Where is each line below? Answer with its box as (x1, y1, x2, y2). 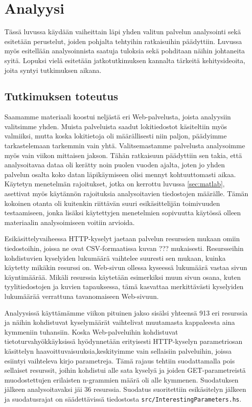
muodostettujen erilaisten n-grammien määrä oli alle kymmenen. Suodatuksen (4, 374, 239, 384)
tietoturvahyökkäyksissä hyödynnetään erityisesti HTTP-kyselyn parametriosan (4, 336, 243, 346)
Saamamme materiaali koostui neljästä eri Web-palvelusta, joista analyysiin (4, 112, 231, 122)
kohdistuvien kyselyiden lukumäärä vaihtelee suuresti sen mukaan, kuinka (4, 252, 226, 263)
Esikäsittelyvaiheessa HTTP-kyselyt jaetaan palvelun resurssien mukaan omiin (4, 233, 240, 244)
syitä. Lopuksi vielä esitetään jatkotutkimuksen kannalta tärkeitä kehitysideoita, (4, 55, 246, 65)
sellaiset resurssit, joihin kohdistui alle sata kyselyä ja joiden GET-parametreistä (4, 365, 246, 375)
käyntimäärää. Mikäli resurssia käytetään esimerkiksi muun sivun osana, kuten (4, 271, 241, 282)
